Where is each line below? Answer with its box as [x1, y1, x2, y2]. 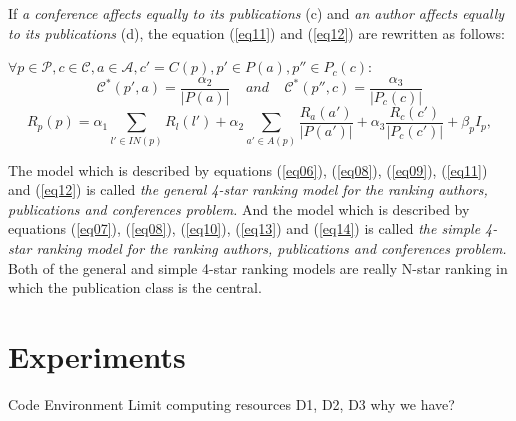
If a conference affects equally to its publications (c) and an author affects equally [8, 3, 505, 23]
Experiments [8, 336, 186, 377]
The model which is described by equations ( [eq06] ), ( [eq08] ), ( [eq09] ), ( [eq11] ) [8, 159, 488, 180]
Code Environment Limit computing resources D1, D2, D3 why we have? [8, 393, 455, 414]
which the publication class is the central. [8, 277, 262, 298]
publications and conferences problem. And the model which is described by [8, 198, 470, 219]
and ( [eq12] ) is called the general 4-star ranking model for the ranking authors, [8, 179, 488, 200]
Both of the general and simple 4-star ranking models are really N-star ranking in [8, 257, 508, 278]
